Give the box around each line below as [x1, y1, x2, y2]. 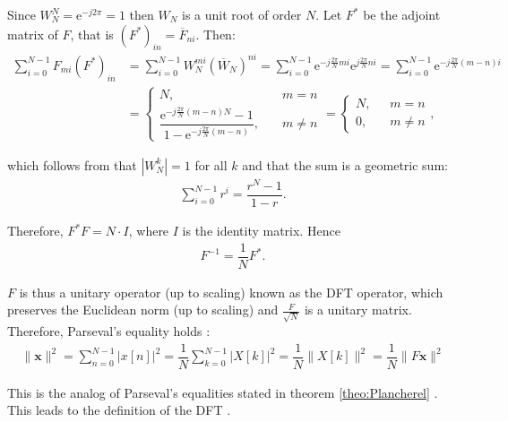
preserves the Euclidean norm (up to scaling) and [7, 300, 279, 319]
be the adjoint [363, 5, 441, 23]
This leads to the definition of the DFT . [7, 400, 231, 419]
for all [194, 155, 228, 174]
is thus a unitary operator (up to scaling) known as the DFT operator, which [19, 282, 443, 301]
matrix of [7, 24, 58, 43]
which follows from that [7, 155, 137, 174]
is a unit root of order [182, 5, 302, 23]
